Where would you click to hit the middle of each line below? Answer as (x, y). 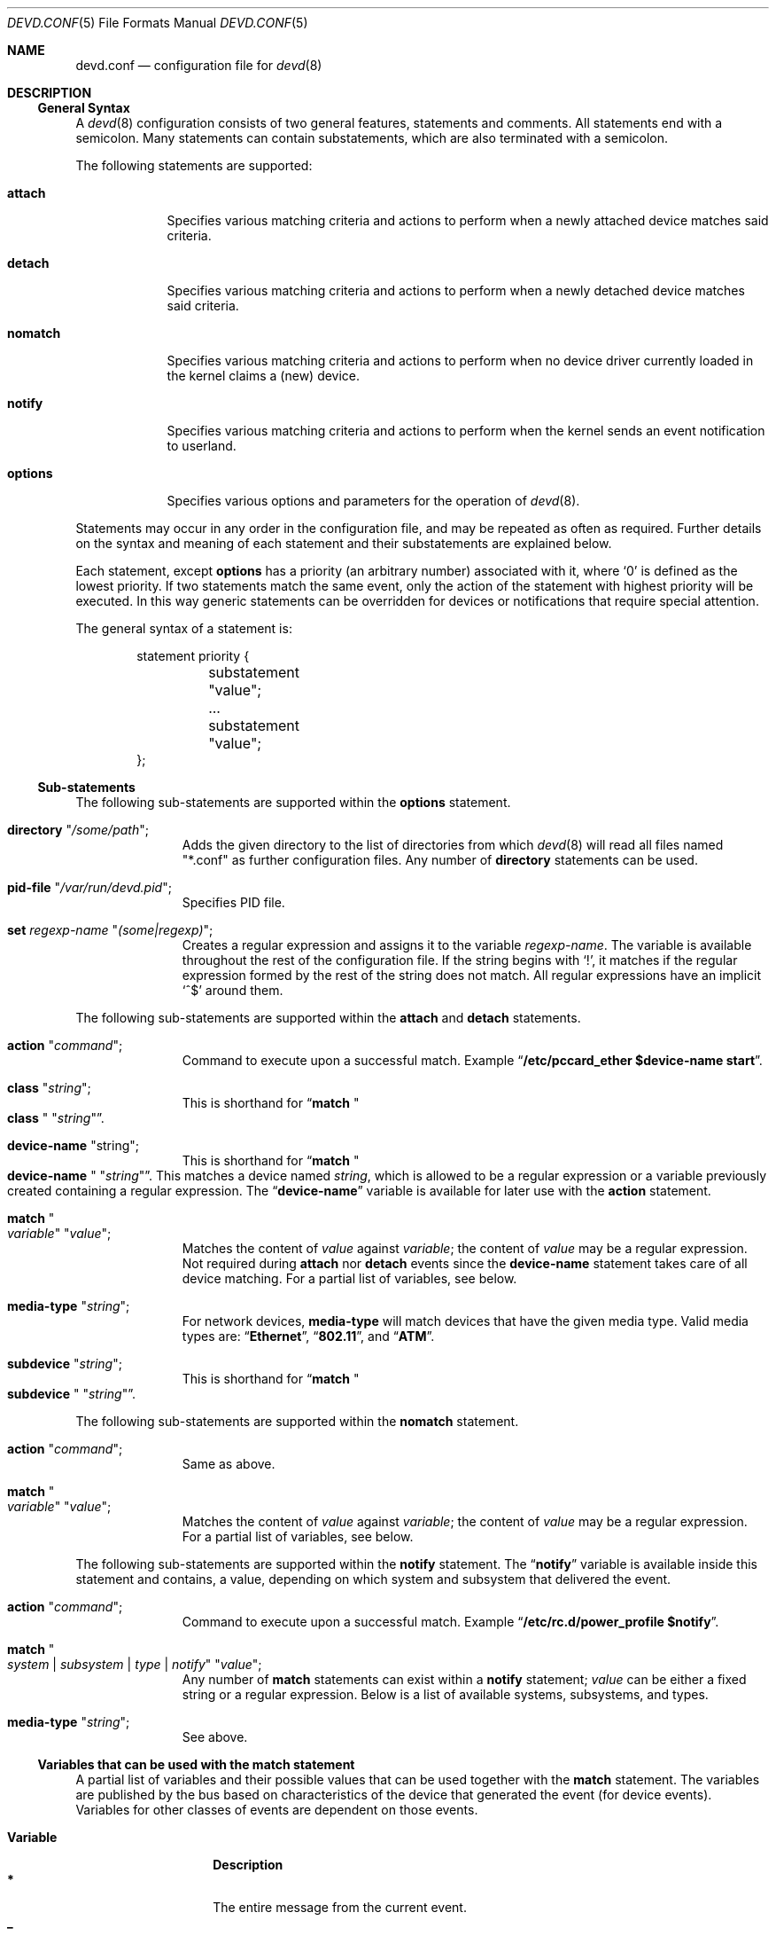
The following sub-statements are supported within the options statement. (293, 802)
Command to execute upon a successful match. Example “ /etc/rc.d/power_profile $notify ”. (450, 1622)
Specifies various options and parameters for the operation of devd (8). (373, 501)
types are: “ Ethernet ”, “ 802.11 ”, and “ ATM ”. (308, 1336)
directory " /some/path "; (78, 830)
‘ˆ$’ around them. (233, 990)
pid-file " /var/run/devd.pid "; (89, 887)
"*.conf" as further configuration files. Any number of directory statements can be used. (440, 860)
